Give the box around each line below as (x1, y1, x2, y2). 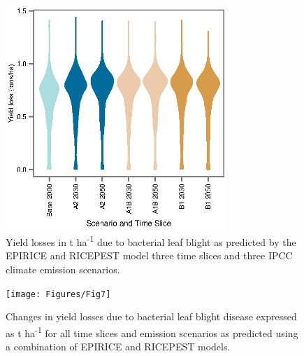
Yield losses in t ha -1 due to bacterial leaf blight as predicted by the (6, 233, 296, 249)
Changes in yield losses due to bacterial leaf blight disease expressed (6, 309, 297, 324)
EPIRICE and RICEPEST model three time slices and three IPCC (6, 248, 293, 263)
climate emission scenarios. (6, 261, 120, 276)
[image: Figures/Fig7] (6, 289, 111, 299)
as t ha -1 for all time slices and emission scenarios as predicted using (6, 323, 298, 340)
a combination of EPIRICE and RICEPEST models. (6, 339, 231, 354)
